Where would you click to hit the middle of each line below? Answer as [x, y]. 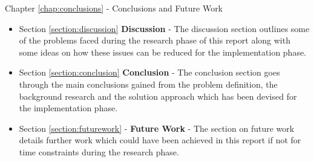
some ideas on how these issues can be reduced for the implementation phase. [163, 52]
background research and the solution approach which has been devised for [158, 96]
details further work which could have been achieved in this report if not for [160, 140]
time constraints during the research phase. [99, 151]
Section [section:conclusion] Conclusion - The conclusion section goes [149, 72]
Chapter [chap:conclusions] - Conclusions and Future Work [114, 8]
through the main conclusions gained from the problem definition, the [148, 84]
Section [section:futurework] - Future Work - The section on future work [157, 128]
